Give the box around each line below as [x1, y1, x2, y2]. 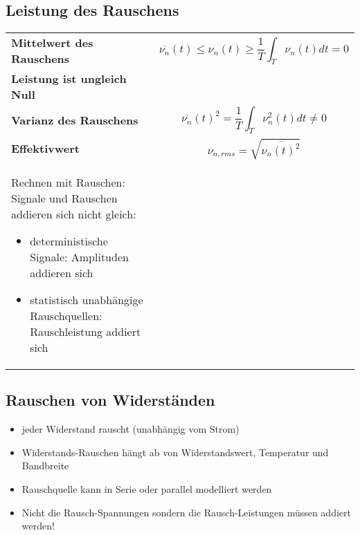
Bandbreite [21, 458, 69, 473]
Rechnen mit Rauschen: [11, 174, 125, 191]
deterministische [30, 233, 108, 250]
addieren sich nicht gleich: [11, 206, 136, 223]
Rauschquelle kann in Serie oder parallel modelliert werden [21, 482, 272, 496]
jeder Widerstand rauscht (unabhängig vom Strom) [21, 422, 240, 436]
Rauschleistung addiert [30, 323, 141, 340]
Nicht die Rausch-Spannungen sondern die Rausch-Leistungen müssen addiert [21, 505, 351, 519]
